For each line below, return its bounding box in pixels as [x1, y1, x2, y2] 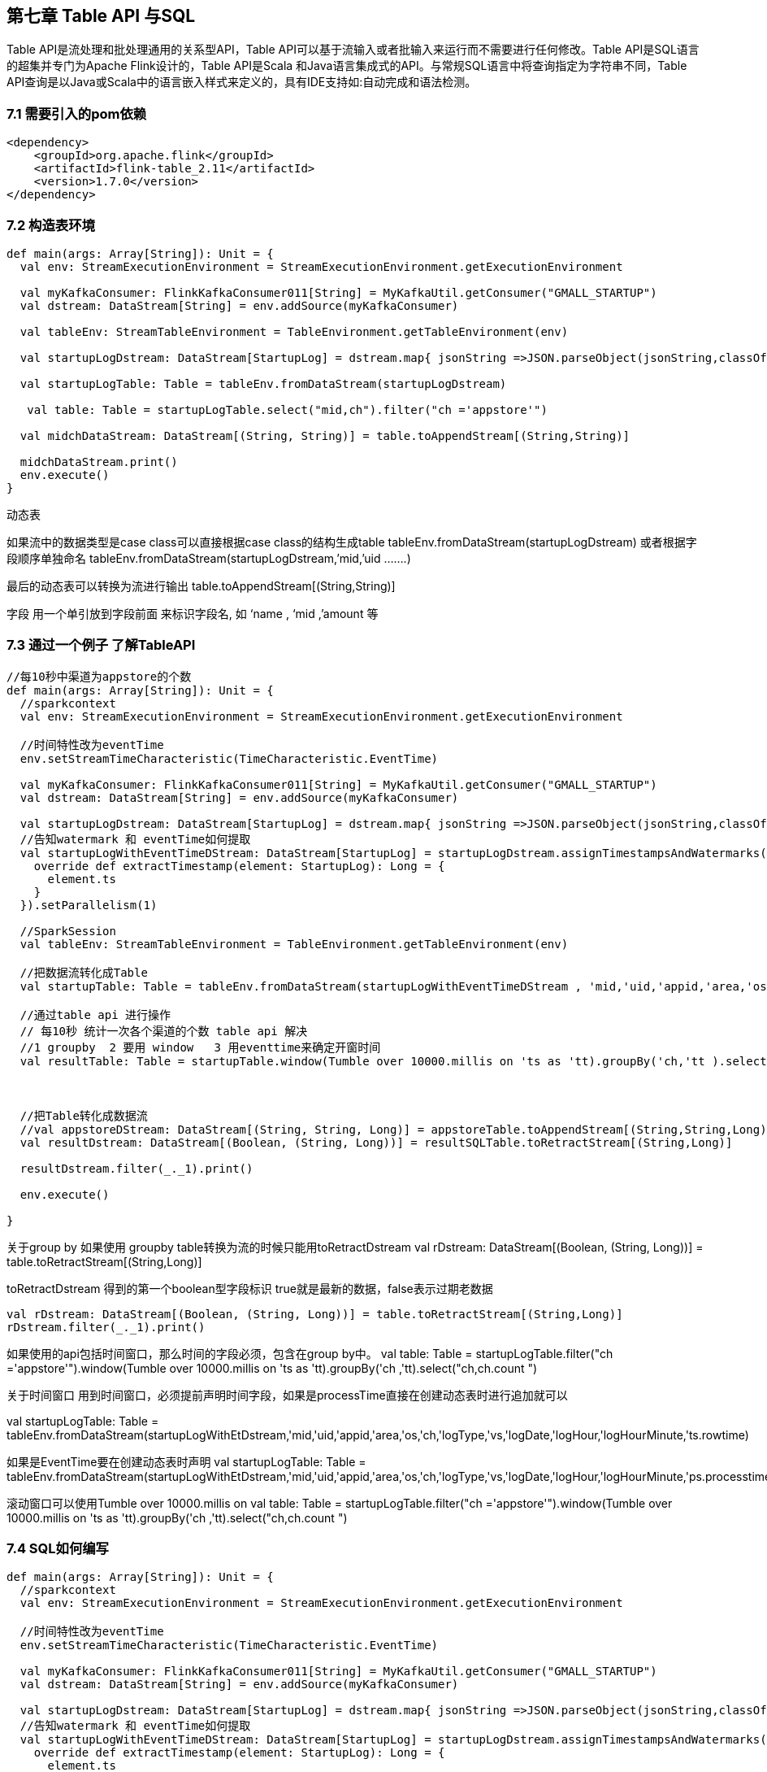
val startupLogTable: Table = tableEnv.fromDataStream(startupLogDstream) [19, 377, 507, 390]
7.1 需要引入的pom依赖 [6, 105, 147, 122]
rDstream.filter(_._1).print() [6, 1320, 206, 1334]
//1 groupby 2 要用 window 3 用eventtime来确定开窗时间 [19, 1040, 381, 1054]
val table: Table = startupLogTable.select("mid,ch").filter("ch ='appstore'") [27, 403, 548, 416]
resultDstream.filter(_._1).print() [19, 1161, 253, 1175]
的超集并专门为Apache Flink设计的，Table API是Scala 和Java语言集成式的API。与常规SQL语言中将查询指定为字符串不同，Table [6, 59, 687, 73]
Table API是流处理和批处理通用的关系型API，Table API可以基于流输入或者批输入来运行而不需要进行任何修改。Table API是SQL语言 [6, 42, 700, 57]
